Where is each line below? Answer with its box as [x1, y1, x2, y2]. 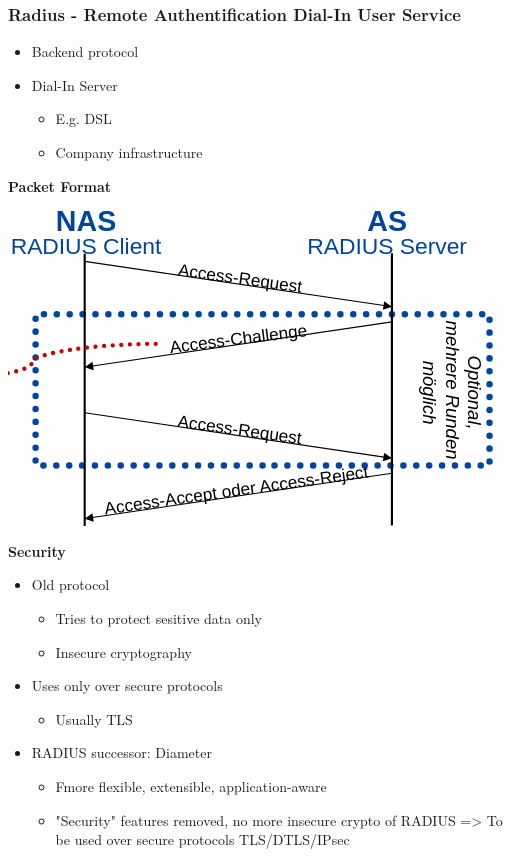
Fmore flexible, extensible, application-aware [55, 775, 327, 796]
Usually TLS [55, 708, 133, 729]
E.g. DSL [55, 108, 112, 129]
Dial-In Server [31, 74, 118, 95]
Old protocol [31, 574, 110, 595]
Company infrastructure [55, 142, 203, 162]
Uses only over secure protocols [31, 675, 223, 696]
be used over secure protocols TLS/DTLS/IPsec [55, 829, 350, 850]
